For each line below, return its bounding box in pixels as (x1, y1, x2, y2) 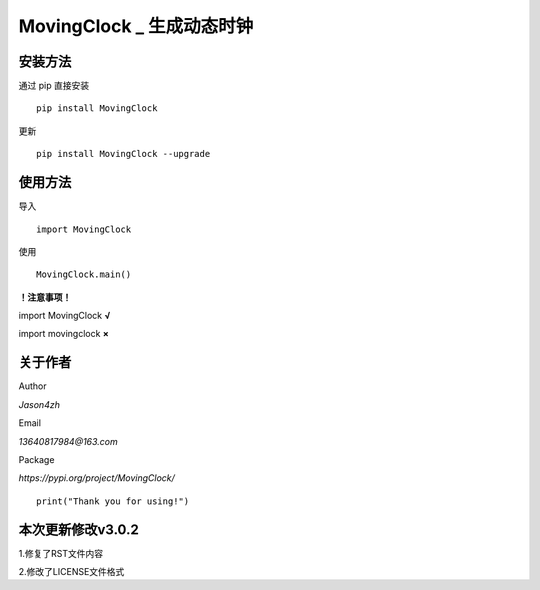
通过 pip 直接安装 (18, 80, 90, 92)
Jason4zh (18, 398, 60, 410)
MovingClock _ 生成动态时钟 (18, 15, 254, 37)
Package (18, 453, 55, 465)
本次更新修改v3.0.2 (18, 521, 139, 538)
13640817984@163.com (18, 435, 119, 447)
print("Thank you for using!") (36, 495, 190, 507)
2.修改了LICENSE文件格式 (18, 566, 125, 578)
